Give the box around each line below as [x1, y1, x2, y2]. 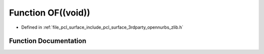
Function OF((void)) [9, 7, 90, 18]
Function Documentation [9, 37, 87, 45]
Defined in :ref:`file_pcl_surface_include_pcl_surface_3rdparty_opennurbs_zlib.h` [21, 24, 183, 30]
